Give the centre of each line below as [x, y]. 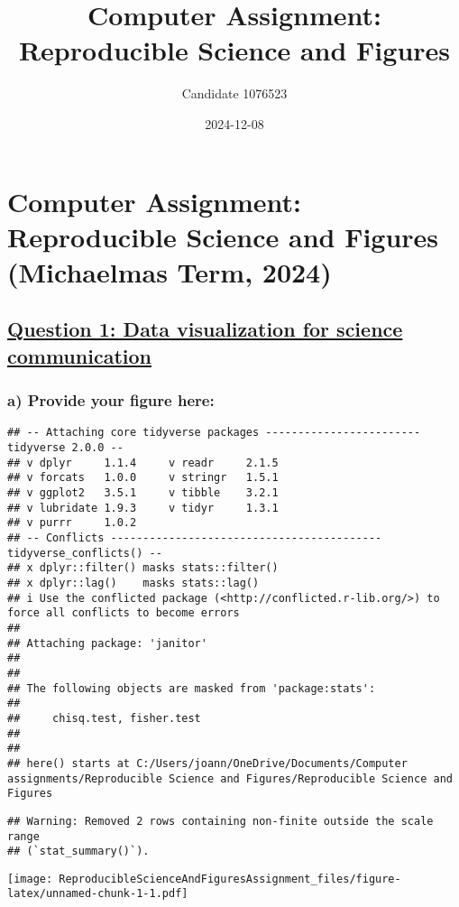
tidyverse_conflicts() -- [85, 553]
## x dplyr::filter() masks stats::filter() [143, 568]
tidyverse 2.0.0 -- [65, 448]
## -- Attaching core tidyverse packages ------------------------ [214, 433]
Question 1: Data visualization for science [205, 329]
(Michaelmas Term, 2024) [170, 271]
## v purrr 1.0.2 [72, 523]
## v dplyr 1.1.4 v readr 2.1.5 [143, 463]
